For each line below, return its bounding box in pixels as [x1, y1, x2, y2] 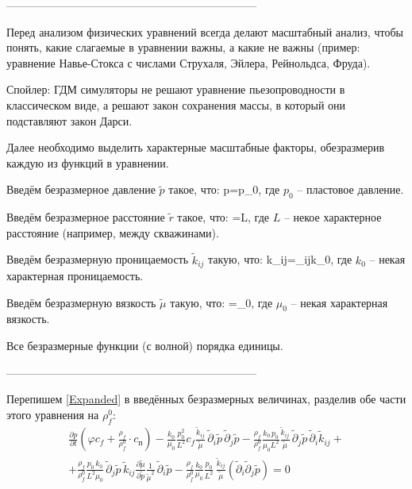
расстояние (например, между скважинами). [6, 224, 219, 241]
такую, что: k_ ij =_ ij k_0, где [208, 251, 352, 268]
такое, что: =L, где [177, 209, 270, 225]
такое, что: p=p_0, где [168, 181, 280, 198]
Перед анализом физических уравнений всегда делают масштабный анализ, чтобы [6, 23, 403, 40]
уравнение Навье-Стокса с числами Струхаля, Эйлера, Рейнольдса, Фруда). [6, 54, 371, 71]
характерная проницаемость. [6, 268, 144, 283]
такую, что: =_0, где [170, 294, 273, 310]
